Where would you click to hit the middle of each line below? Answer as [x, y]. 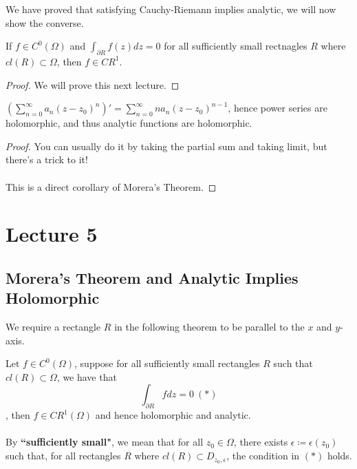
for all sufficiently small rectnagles [236, 46]
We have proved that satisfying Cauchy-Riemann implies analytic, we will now [171, 9]
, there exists [261, 442]
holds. [339, 456]
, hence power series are [278, 108]
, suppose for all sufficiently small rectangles [167, 363]
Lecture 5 [52, 234]
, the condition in [263, 456]
